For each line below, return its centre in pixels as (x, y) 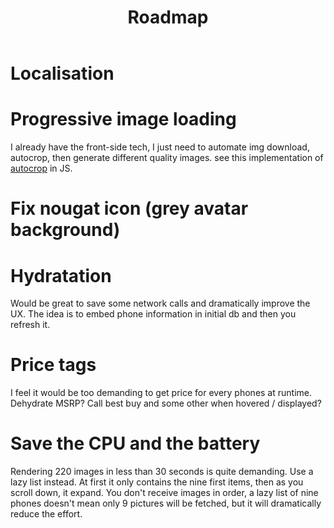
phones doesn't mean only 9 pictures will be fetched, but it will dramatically (166, 503)
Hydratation (61, 275)
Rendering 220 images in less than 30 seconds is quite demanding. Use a (162, 472)
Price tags (53, 365)
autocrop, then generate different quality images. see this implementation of (167, 158)
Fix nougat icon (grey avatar (129, 208)
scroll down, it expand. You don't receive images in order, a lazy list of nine (164, 493)
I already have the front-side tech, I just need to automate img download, (160, 147)
